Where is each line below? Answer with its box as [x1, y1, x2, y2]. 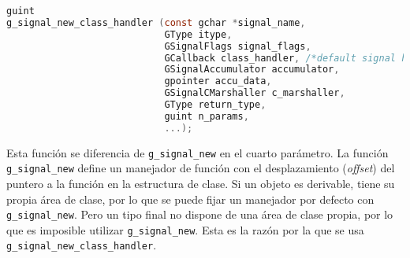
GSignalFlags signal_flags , [164, 40, 311, 52]
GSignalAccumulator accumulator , [164, 64, 340, 76]
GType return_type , [164, 99, 266, 110]
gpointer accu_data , [164, 76, 272, 87]
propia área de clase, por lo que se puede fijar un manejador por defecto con [6, 190, 375, 207]
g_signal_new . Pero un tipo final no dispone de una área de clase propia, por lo [6, 206, 393, 223]
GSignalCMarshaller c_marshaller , [164, 87, 345, 99]
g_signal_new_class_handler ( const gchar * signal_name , [6, 17, 306, 28]
